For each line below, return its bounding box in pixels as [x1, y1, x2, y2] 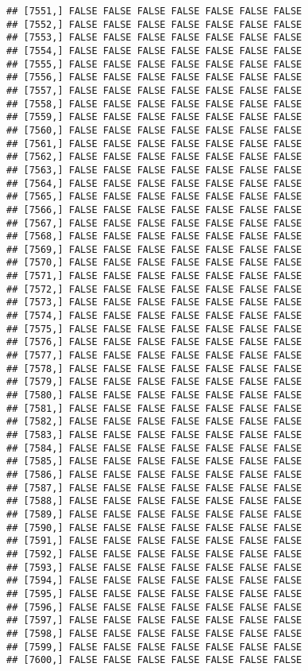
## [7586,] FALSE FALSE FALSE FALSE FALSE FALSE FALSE [6, 468, 302, 480]
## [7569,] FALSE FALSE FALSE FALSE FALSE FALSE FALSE [6, 243, 302, 255]
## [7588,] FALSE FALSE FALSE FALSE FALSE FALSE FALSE [6, 495, 302, 507]
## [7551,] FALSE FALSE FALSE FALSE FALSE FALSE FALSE [6, 6, 302, 17]
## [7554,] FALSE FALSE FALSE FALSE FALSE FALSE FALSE [6, 45, 302, 56]
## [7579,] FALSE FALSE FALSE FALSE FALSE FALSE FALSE [6, 376, 302, 388]
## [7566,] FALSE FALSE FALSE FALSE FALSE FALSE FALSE [6, 204, 302, 215]
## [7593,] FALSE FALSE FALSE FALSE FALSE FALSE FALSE [6, 561, 302, 573]
